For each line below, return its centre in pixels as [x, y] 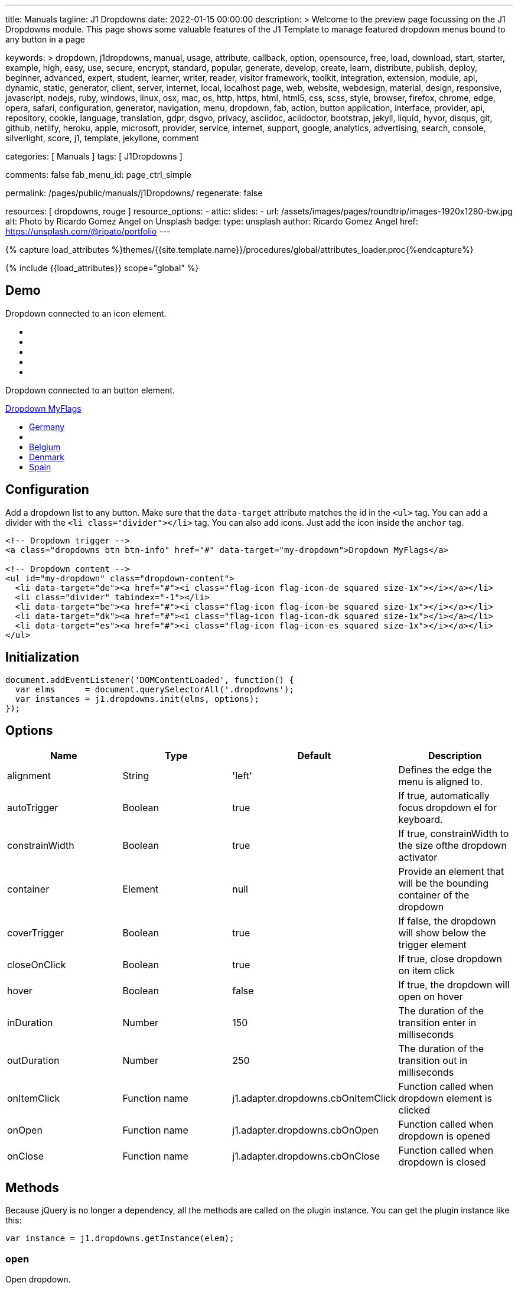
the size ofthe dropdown [452, 846]
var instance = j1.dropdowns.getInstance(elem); [120, 1238]
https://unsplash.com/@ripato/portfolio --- [88, 231]
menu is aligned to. [440, 782]
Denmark [47, 457]
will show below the [442, 933]
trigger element [432, 945]
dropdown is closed [442, 1162]
